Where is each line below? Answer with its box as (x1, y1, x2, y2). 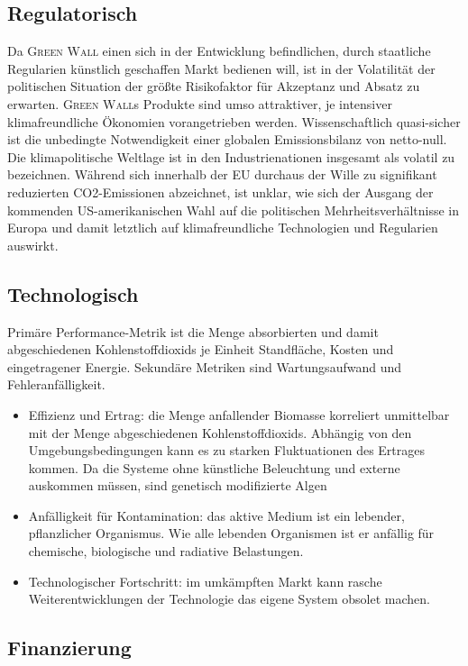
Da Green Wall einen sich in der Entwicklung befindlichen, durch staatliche (7, 41, 431, 60)
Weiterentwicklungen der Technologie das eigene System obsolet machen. (28, 589, 430, 608)
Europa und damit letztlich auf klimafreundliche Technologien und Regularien (7, 218, 438, 237)
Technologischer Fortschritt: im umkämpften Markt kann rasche (28, 571, 382, 590)
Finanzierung (7, 634, 132, 661)
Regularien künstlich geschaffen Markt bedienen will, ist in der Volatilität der (7, 59, 436, 78)
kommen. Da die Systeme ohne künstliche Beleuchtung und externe (28, 458, 400, 477)
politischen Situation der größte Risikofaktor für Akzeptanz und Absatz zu (7, 77, 420, 96)
